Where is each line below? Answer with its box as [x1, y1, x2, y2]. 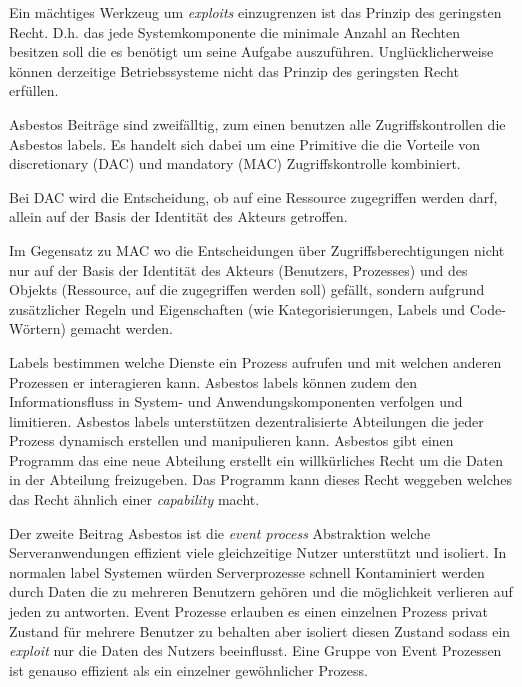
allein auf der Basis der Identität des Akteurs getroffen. [9, 206, 348, 227]
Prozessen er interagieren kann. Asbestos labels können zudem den [9, 371, 417, 392]
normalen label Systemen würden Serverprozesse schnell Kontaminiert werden [9, 561, 485, 582]
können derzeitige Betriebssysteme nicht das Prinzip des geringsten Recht [9, 60, 459, 81]
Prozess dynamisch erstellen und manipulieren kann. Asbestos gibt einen [9, 430, 454, 451]
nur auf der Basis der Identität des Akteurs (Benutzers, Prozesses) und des [9, 259, 468, 280]
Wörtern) [9, 318, 66, 339]
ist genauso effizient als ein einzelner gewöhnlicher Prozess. [9, 659, 368, 680]
